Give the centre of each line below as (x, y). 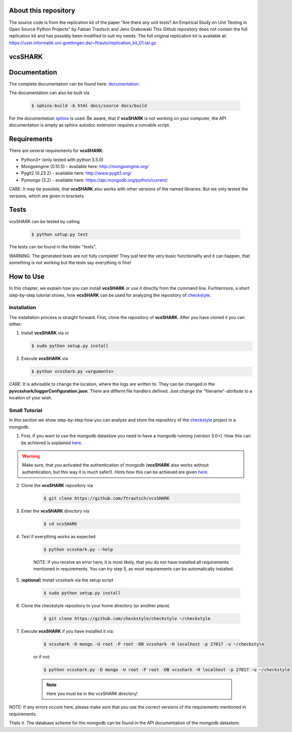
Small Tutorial (26, 410)
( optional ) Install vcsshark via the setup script (67, 580)
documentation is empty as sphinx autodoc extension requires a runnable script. (90, 125)
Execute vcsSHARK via (45, 358)
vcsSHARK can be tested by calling (44, 221)
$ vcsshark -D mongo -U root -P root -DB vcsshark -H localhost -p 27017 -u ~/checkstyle (154, 644)
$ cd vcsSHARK (60, 524)
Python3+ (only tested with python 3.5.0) (62, 160)
